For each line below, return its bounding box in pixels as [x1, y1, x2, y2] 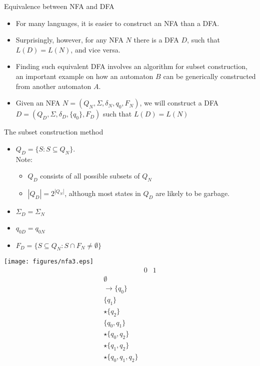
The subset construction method [4, 126, 103, 137]
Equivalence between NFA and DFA [4, 1, 114, 11]
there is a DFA [133, 34, 179, 45]
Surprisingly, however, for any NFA [15, 34, 123, 45]
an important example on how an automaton [15, 70, 153, 81]
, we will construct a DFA [139, 97, 219, 108]
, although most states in [64, 188, 141, 198]
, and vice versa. [70, 44, 120, 54]
